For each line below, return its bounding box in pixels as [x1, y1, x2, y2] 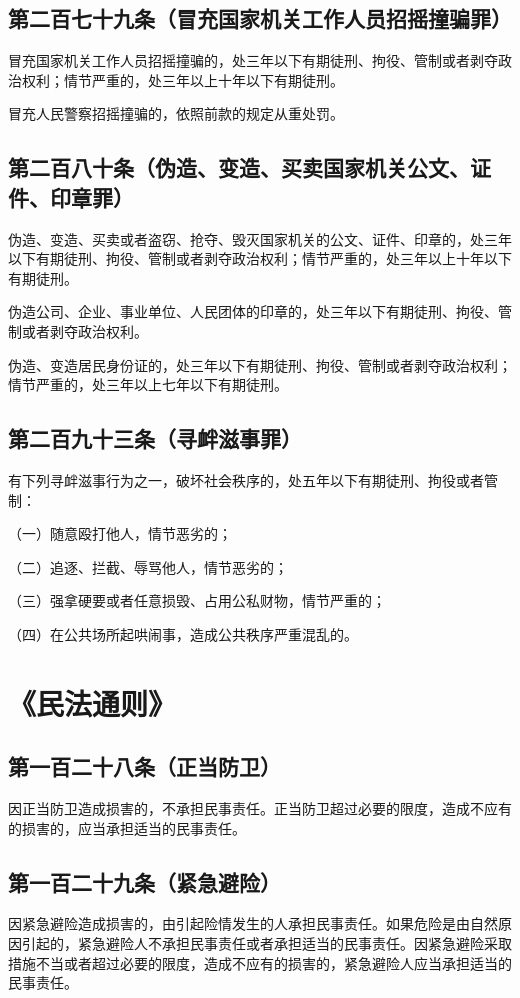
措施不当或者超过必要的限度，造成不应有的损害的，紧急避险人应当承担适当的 [8, 952, 512, 973]
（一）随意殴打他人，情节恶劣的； [8, 523, 232, 544]
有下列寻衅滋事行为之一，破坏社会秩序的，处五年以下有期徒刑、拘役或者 [8, 469, 484, 490]
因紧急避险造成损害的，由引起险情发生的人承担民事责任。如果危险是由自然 [8, 913, 498, 934]
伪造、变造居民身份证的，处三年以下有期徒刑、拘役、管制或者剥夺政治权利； [8, 354, 512, 375]
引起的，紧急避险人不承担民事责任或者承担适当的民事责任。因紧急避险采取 [21, 933, 512, 954]
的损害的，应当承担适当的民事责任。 [8, 817, 246, 838]
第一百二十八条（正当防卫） [8, 751, 281, 782]
